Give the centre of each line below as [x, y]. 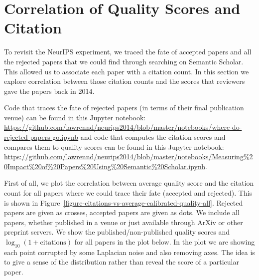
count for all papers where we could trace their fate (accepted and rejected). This [128, 193]
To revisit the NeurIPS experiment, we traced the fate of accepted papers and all [128, 52]
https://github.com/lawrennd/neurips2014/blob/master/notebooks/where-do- [123, 127]
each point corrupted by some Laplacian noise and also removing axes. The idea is [129, 252]
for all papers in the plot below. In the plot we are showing [165, 242]
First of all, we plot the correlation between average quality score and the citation [129, 183]
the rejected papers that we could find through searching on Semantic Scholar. [124, 61]
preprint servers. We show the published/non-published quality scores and [117, 232]
